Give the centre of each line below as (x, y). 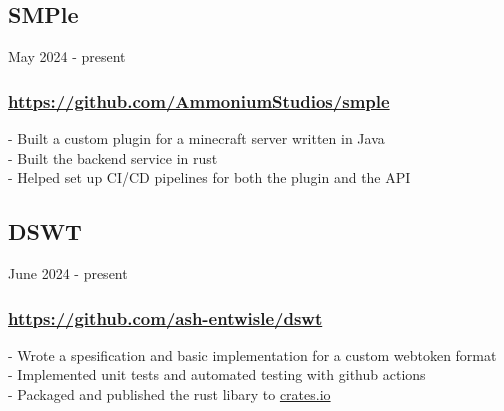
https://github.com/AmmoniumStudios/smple (199, 100)
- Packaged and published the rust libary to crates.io (169, 394)
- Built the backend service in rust (113, 157)
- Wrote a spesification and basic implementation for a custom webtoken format (252, 354)
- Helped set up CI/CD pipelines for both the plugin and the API (209, 177)
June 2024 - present (68, 273)
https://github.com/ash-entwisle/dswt (165, 317)
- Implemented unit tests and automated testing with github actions (217, 374)
